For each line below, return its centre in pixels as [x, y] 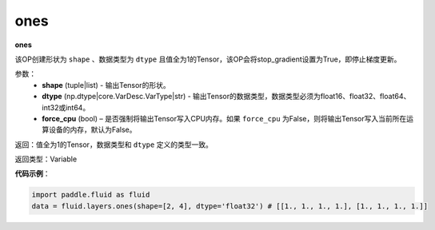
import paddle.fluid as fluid [91, 195]
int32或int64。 [66, 107]
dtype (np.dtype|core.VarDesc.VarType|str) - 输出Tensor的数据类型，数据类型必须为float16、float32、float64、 [226, 97]
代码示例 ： [32, 174]
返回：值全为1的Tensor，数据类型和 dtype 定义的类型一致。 [114, 145]
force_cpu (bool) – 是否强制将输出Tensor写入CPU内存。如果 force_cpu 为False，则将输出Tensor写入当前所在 [224, 118]
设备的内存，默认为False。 [92, 130]
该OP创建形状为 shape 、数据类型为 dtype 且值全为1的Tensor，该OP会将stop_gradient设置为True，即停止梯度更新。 [208, 59]
